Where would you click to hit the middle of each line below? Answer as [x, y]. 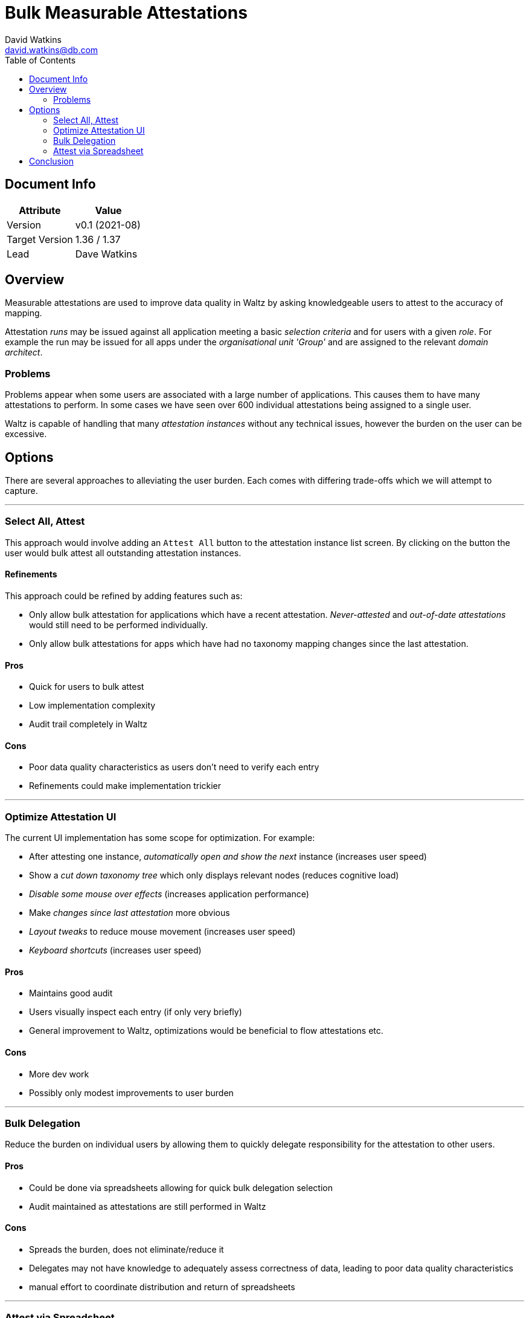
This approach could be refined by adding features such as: [124, 596]
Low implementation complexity [92, 706]
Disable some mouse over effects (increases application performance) [169, 894]
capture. [21, 491]
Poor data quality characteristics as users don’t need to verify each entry [174, 767]
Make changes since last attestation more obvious [130, 913]
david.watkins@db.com [52, 50]
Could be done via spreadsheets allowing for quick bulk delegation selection [181, 1187]
